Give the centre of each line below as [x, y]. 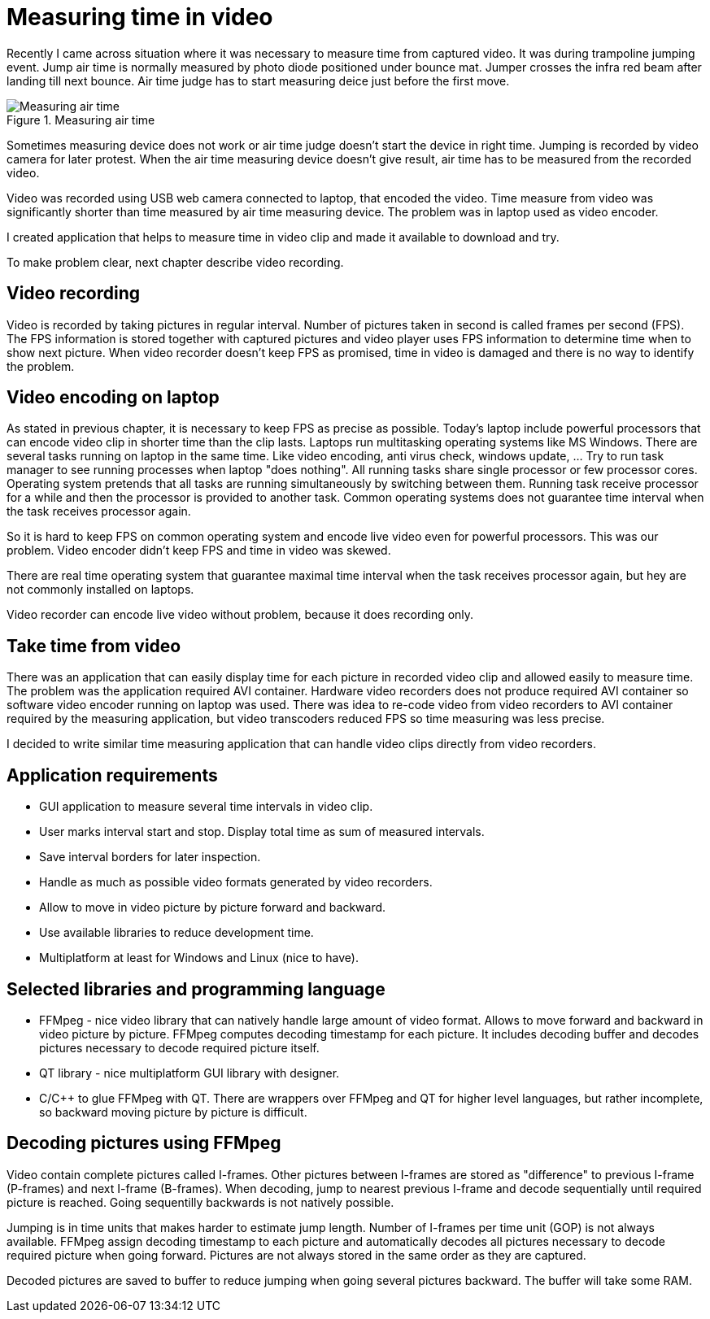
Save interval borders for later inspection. [150, 857]
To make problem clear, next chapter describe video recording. [175, 262]
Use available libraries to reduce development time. [176, 933]
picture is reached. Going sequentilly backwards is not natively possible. [200, 1202]
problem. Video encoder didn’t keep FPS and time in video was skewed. [199, 551]
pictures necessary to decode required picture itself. [179, 1047]
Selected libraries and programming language [196, 989]
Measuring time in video [140, 17]
